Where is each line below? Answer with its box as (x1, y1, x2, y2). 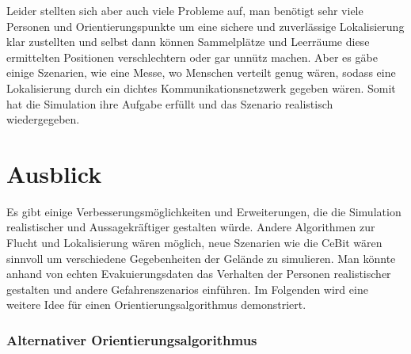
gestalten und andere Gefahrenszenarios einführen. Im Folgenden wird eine (6, 280, 368, 297)
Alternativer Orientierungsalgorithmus (6, 329, 257, 349)
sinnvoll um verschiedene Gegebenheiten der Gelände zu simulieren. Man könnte (6, 249, 396, 266)
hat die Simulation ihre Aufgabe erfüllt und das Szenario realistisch (6, 95, 333, 112)
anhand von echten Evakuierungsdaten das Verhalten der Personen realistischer (6, 265, 391, 282)
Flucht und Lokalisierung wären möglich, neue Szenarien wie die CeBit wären (6, 234, 382, 251)
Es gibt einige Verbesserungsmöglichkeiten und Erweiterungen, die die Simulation (6, 203, 401, 219)
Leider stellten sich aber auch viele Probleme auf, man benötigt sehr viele (6, 2, 363, 18)
